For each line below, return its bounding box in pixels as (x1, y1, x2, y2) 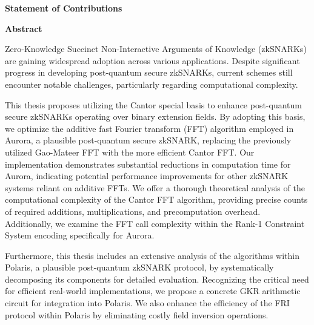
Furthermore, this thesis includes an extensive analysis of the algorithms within (5, 249, 299, 261)
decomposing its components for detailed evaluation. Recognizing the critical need (5, 272, 309, 285)
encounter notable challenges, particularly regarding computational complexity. (5, 77, 298, 90)
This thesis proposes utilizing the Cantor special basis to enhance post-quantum (5, 98, 302, 111)
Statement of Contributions (5, 2, 122, 14)
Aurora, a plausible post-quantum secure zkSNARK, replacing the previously (5, 134, 292, 146)
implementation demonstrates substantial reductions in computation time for (5, 157, 291, 170)
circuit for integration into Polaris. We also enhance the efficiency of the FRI (5, 297, 290, 309)
